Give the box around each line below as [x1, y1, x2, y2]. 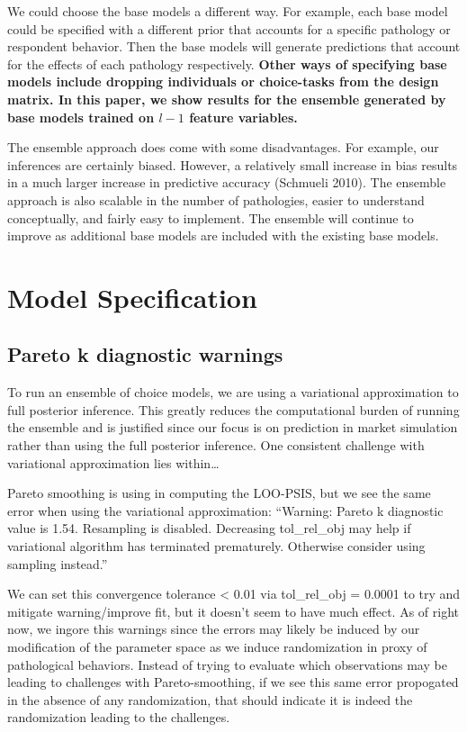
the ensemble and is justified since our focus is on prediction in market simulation [7, 418, 458, 437]
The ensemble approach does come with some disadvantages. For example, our [7, 138, 439, 157]
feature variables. [189, 107, 298, 126]
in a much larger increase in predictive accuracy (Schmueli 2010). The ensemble [7, 173, 446, 192]
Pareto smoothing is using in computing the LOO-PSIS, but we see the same [7, 483, 431, 502]
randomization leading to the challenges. [7, 708, 230, 727]
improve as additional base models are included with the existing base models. [7, 226, 439, 245]
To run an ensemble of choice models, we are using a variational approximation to [7, 383, 459, 402]
